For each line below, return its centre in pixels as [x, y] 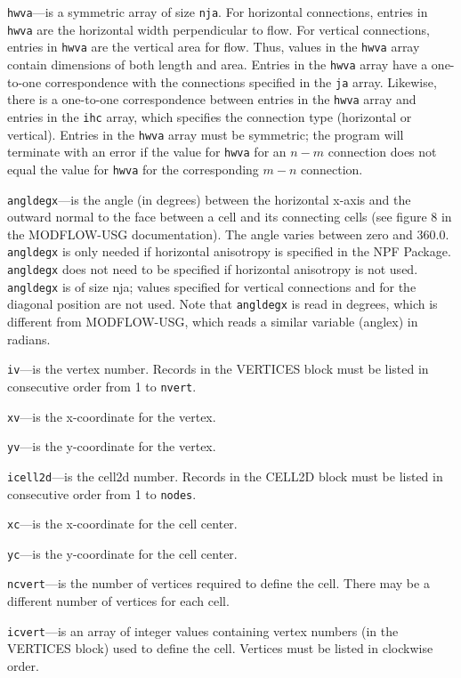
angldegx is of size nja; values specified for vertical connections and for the [212, 286]
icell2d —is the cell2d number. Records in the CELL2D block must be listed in [225, 476]
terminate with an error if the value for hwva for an [147, 152]
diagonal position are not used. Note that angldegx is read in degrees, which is [222, 304]
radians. [29, 339]
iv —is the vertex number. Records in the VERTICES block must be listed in [218, 369]
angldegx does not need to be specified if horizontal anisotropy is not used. [213, 269]
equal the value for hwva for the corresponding [133, 169]
